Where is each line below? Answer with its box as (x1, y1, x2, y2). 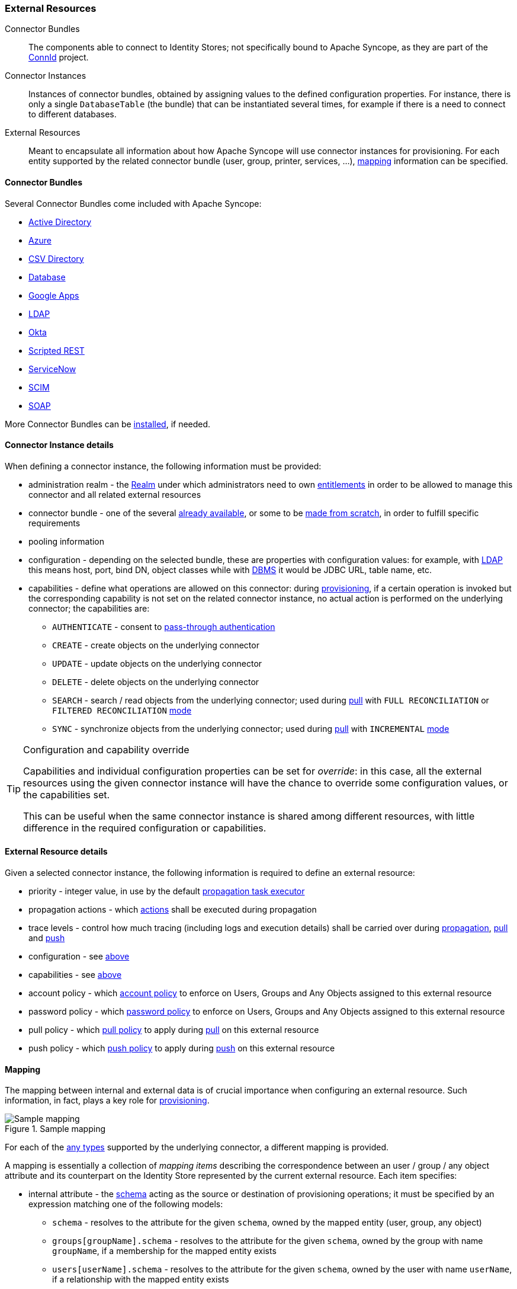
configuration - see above (28, 951, 130, 962)
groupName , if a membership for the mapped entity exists (52, 1246, 277, 1256)
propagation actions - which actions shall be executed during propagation (28, 904, 317, 915)
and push (28, 933, 65, 943)
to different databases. (28, 109, 117, 120)
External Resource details (5, 846, 108, 857)
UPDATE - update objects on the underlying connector (52, 658, 262, 669)
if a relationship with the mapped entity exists (52, 1274, 229, 1285)
